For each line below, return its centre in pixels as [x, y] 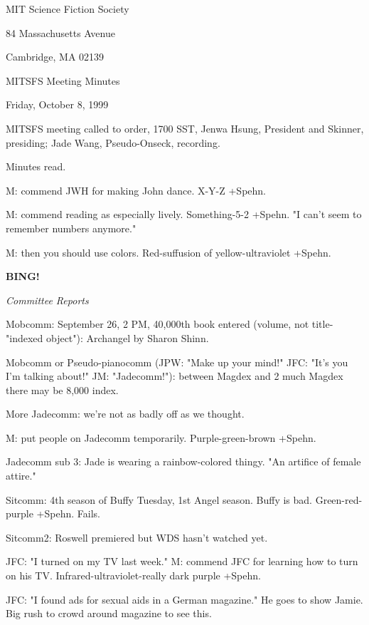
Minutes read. [36, 166]
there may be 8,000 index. [62, 389]
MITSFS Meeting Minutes [63, 80]
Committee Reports [47, 300]
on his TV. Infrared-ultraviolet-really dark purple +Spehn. [133, 575]
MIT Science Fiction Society [68, 9]
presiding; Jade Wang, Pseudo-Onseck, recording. [113, 142]
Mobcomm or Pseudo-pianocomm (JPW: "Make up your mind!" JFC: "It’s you [177, 362]
